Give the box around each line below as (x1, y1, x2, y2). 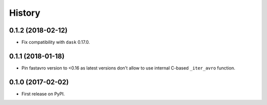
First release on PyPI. (21, 91, 65, 97)
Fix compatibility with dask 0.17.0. (21, 39, 90, 45)
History (9, 7, 41, 18)
